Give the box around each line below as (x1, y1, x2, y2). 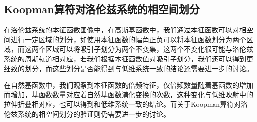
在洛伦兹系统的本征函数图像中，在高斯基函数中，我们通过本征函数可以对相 (4, 25, 246, 35)
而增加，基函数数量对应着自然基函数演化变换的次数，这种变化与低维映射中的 (4, 89, 253, 99)
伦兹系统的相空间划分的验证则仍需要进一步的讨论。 (4, 108, 170, 119)
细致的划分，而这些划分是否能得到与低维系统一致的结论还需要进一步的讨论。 (4, 63, 253, 73)
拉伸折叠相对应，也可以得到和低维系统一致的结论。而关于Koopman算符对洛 (4, 99, 248, 109)
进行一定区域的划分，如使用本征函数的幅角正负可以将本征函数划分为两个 (10, 34, 246, 44)
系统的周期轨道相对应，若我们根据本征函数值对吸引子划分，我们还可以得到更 (4, 53, 253, 63)
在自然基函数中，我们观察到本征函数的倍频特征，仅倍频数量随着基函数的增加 (4, 80, 253, 90)
